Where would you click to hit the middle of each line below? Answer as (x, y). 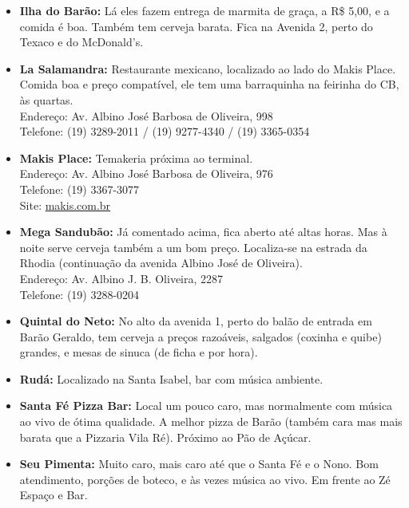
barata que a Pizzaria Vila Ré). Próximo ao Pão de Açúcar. (165, 437)
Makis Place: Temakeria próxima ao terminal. (136, 158)
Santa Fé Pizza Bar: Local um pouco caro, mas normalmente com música (206, 406)
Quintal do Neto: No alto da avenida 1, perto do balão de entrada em (196, 321)
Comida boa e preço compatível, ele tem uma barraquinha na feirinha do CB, (209, 84)
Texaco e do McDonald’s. (81, 42)
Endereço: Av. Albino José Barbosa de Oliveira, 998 (146, 115)
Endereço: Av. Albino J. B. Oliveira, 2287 (121, 278)
